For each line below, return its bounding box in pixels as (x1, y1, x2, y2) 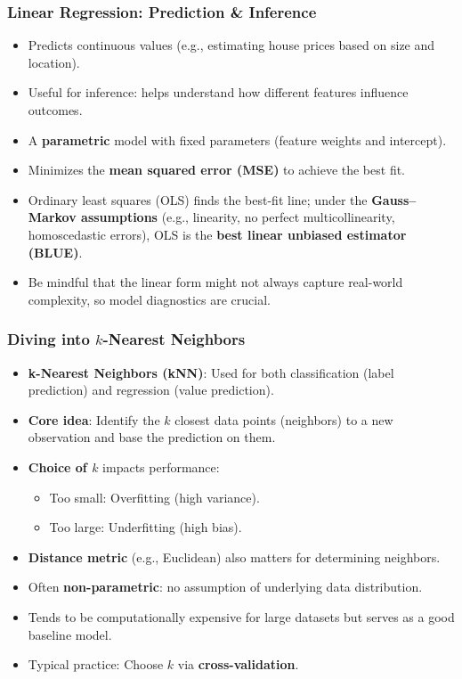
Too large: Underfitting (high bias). (49, 518, 242, 536)
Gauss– (371, 190, 417, 209)
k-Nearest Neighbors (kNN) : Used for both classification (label (28, 363, 394, 381)
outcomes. (28, 101, 83, 119)
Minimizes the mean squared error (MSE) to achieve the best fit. (28, 160, 406, 179)
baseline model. (28, 625, 112, 643)
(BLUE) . (28, 242, 83, 261)
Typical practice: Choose (28, 655, 164, 674)
